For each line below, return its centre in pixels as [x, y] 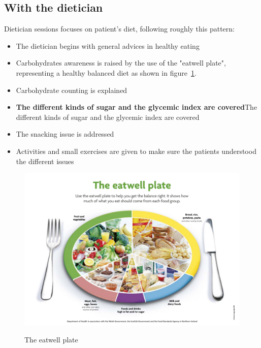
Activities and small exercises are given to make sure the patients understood [136, 151]
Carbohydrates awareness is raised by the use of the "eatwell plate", [121, 63]
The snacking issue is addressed [65, 134]
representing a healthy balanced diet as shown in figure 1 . [106, 72]
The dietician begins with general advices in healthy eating [108, 45]
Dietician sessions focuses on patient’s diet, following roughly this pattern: [119, 29]
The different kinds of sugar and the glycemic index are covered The [137, 107]
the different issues [45, 161]
